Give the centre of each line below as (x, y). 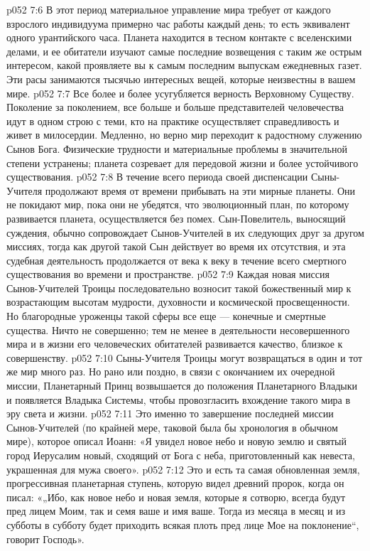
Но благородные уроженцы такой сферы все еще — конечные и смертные (166, 316)
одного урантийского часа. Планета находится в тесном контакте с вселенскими (179, 37)
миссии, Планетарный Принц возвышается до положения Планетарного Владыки (182, 386)
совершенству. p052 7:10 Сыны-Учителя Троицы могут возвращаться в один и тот (185, 357)
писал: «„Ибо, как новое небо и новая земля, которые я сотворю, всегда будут (176, 497)
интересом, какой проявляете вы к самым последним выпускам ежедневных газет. (184, 65)
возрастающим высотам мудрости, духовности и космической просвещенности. (178, 302)
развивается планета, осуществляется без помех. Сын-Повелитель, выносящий (176, 218)
